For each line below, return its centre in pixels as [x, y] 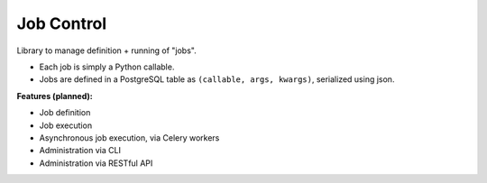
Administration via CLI [80, 151]
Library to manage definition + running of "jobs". [107, 50]
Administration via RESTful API [96, 163]
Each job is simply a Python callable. [107, 67]
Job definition [65, 113]
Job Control [62, 23]
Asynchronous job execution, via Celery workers [129, 137]
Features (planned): [55, 96]
